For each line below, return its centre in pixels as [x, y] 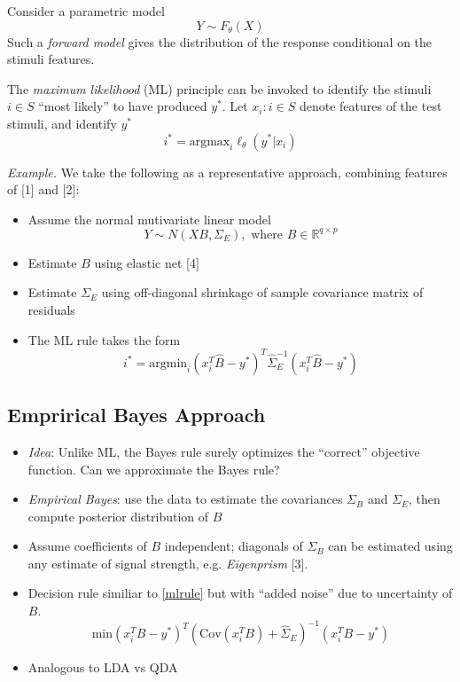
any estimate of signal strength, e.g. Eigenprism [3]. [168, 563]
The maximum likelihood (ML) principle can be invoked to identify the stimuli [219, 88]
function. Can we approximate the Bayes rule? [154, 469]
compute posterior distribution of [118, 516]
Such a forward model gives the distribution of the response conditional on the [220, 41]
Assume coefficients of [87, 546]
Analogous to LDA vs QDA [103, 667]
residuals [51, 310]
